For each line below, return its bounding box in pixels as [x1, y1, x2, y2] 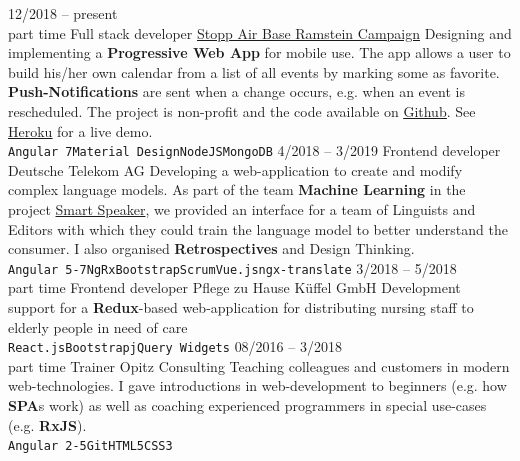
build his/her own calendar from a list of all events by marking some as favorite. [8, 61, 500, 82]
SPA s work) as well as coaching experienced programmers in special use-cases [8, 395, 487, 416]
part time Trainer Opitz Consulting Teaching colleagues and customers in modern [8, 355, 510, 376]
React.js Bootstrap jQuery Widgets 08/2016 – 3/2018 [8, 336, 342, 357]
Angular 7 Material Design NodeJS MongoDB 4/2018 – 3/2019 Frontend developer [8, 140, 501, 161]
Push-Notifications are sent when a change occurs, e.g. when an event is [8, 81, 465, 102]
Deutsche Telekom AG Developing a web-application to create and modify [8, 159, 463, 180]
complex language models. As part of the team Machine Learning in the [8, 179, 466, 200]
